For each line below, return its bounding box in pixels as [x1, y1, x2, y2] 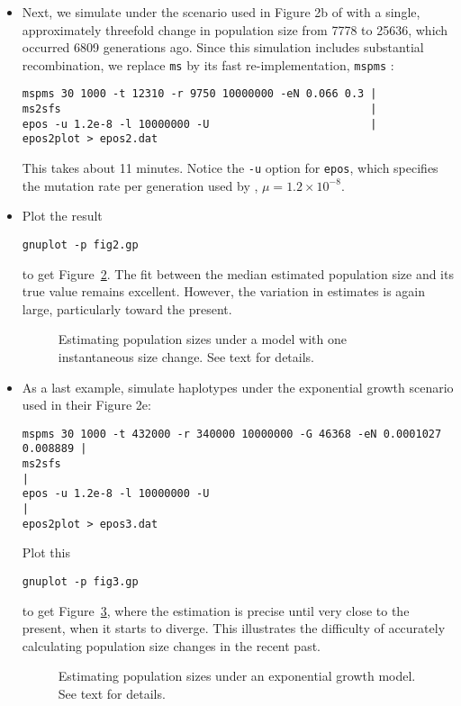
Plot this [22, 543, 70, 562]
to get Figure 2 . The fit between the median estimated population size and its [22, 264, 454, 283]
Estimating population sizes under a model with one [58, 330, 347, 348]
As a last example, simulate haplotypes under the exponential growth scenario [22, 377, 454, 396]
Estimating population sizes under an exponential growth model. [58, 666, 416, 685]
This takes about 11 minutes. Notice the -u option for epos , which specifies [22, 158, 438, 177]
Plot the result [22, 206, 103, 225]
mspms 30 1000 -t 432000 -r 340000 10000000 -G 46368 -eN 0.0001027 [22, 427, 442, 440]
